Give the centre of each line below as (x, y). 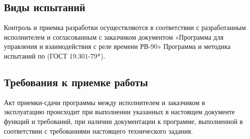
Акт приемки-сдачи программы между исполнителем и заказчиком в (104, 102)
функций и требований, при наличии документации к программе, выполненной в (124, 121)
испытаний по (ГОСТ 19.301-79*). (55, 55)
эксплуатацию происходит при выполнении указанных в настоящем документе (119, 112)
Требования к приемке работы (76, 82)
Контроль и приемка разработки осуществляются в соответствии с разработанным (125, 27)
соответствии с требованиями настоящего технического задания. (98, 131)
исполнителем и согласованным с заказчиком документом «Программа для (114, 37)
